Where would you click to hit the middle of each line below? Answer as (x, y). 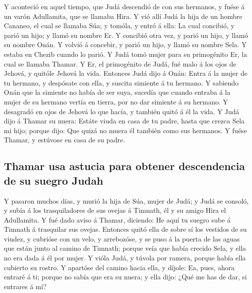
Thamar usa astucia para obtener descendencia (125, 166)
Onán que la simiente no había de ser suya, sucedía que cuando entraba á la (117, 92)
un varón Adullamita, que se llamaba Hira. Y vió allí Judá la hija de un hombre (123, 16)
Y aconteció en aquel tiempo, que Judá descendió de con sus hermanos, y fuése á (124, 6)
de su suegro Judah (54, 180)
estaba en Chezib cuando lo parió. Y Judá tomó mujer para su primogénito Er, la (126, 54)
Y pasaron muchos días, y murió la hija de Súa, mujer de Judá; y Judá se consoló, (126, 200)
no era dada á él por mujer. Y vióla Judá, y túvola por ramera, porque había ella (125, 258)
